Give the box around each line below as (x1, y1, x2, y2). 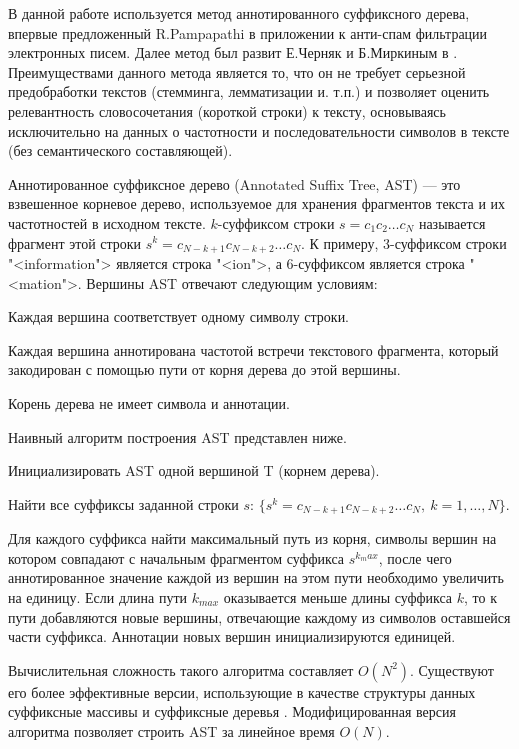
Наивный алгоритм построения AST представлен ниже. (8, 426, 347, 447)
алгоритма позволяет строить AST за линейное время (8, 720, 335, 741)
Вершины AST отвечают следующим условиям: (86, 272, 378, 293)
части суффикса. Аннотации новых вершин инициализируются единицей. (8, 626, 456, 647)
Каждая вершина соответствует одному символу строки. (8, 306, 350, 327)
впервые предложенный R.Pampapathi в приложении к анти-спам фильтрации (8, 22, 488, 43)
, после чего (378, 547, 452, 568)
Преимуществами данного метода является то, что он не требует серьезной (8, 61, 466, 82)
